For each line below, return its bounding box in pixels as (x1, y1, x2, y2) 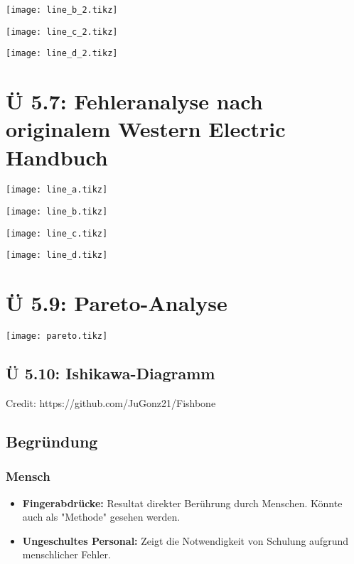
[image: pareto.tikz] (6, 331, 108, 342)
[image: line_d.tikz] (6, 250, 108, 261)
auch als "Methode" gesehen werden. (22, 509, 181, 524)
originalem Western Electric (6, 114, 286, 143)
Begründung (6, 430, 98, 452)
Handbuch (6, 142, 108, 171)
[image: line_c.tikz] (6, 228, 108, 239)
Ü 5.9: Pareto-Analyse (6, 288, 227, 318)
